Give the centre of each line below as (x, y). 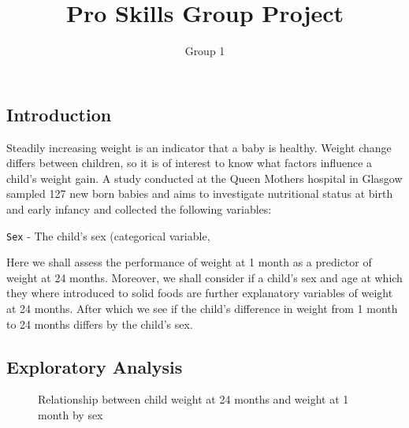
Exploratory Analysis (95, 366)
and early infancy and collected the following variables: (139, 208)
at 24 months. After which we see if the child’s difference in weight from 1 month (202, 308)
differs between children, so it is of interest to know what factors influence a (190, 163)
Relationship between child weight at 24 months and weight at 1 (193, 399)
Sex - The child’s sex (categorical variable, (108, 235)
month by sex (71, 414)
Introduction (59, 114)
